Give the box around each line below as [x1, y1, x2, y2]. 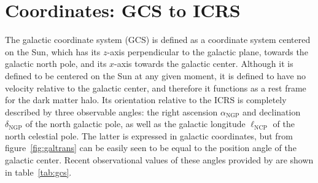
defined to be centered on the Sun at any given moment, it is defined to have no [5, 69, 306, 82]
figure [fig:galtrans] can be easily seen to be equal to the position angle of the [5, 141, 297, 154]
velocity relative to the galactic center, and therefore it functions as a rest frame [5, 81, 306, 94]
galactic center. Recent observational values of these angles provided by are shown [5, 154, 314, 166]
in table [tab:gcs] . [5, 165, 72, 178]
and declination [242, 105, 301, 118]
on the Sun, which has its [5, 45, 101, 58]
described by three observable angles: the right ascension [5, 105, 218, 118]
